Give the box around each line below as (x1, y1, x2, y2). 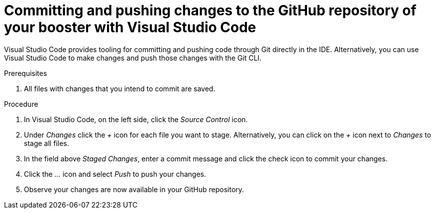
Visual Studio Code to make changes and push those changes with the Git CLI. (4, 53, 262, 62)
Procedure (4, 99, 38, 108)
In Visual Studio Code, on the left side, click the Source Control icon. (24, 115, 248, 124)
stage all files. (24, 139, 69, 147)
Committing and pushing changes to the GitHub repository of (4, 2, 417, 19)
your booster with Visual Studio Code (4, 19, 256, 36)
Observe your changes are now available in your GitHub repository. (24, 185, 244, 194)
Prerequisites (4, 69, 47, 77)
